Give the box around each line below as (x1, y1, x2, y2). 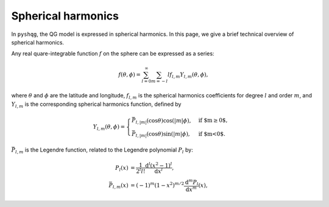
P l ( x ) (115, 164, 129, 173)
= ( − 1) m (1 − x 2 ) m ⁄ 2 (130, 181, 185, 189)
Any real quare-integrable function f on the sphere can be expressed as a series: (11, 50, 214, 57)
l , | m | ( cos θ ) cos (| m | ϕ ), (135, 117, 191, 125)
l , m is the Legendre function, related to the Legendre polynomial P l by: (15, 146, 193, 155)
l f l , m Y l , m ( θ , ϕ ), (168, 71, 208, 79)
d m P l (185, 177, 199, 187)
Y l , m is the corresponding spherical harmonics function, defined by (11, 100, 182, 109)
